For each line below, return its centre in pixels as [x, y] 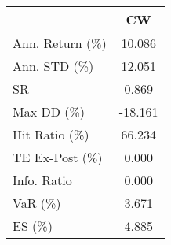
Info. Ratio [42, 180]
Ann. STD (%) [53, 66]
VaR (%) [37, 203]
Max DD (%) [49, 111]
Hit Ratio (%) [51, 134]
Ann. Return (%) [60, 43]
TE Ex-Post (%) [58, 157]
